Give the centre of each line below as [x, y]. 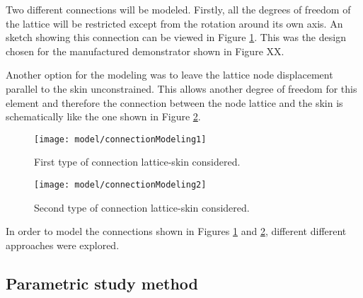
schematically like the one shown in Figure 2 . [103, 116]
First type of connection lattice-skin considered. [137, 162]
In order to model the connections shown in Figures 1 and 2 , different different [176, 231]
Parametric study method [102, 283]
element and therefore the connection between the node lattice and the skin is [174, 102]
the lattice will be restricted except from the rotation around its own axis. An [174, 23]
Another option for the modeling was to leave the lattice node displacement [169, 75]
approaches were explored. [63, 245]
